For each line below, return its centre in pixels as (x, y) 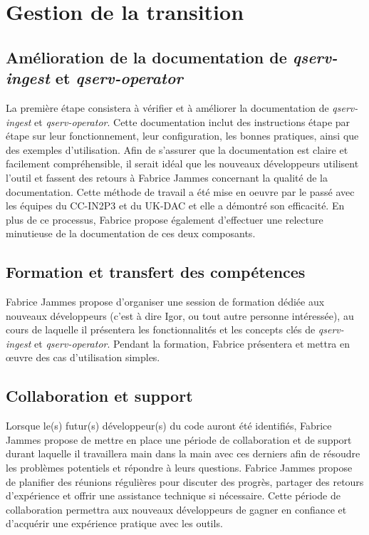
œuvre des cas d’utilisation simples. (83, 357)
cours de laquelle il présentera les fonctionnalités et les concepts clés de (161, 329)
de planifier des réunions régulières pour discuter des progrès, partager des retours (185, 481)
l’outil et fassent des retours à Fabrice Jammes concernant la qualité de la (167, 177)
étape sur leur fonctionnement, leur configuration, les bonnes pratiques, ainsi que (182, 136)
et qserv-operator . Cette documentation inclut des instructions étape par (192, 121)
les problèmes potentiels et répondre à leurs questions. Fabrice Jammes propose (179, 468)
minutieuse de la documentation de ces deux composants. (131, 233)
